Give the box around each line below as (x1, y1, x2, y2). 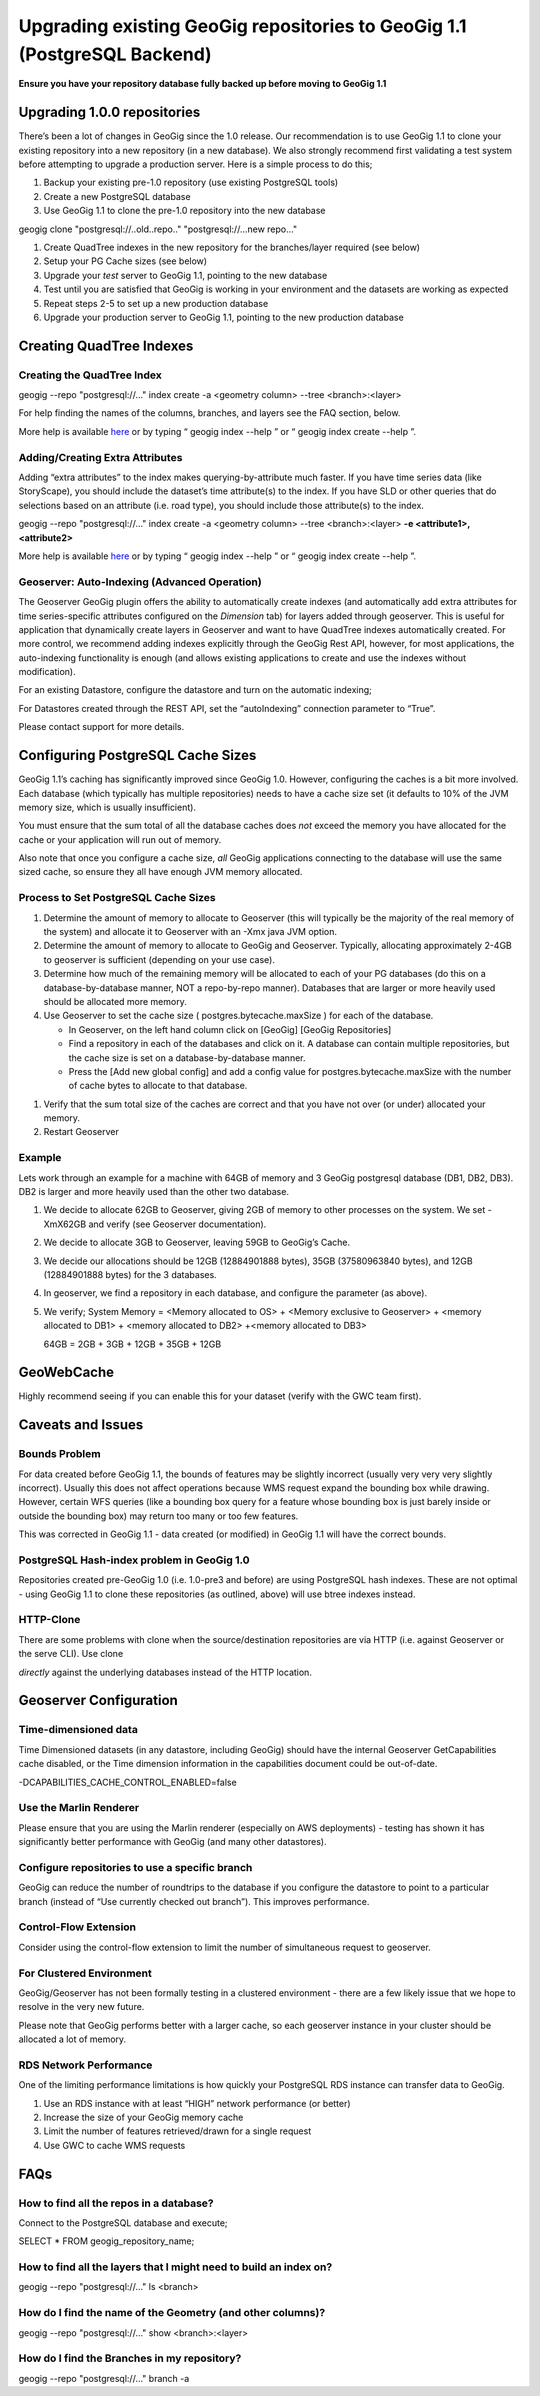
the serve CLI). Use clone (18, 1648, 124, 1660)
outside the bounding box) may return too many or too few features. (18, 1510, 299, 1522)
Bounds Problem (18, 1447, 101, 1461)
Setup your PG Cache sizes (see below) (43, 255, 208, 267)
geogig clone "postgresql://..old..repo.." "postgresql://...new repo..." (18, 223, 298, 235)
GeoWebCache (18, 1364, 115, 1381)
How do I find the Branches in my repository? (18, 2351, 242, 2365)
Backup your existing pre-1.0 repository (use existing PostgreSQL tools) (43, 176, 339, 189)
